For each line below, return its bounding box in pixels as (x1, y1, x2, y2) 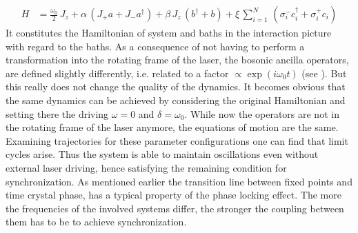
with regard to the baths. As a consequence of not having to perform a (6, 39, 305, 53)
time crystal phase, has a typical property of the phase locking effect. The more (6, 188, 341, 202)
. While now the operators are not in (184, 106, 339, 121)
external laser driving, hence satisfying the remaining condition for (6, 160, 287, 174)
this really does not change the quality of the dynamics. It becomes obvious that (6, 79, 346, 94)
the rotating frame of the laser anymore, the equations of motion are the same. (6, 120, 339, 134)
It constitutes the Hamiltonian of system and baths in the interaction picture (6, 26, 332, 40)
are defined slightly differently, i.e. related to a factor (6, 65, 229, 80)
